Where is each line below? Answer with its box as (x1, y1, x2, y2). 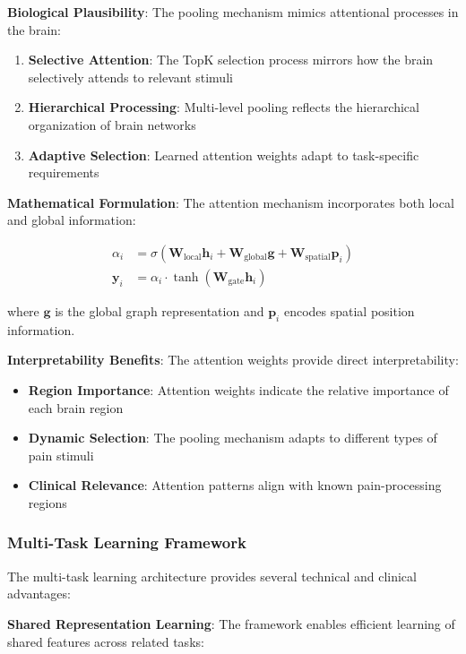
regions (28, 493, 67, 512)
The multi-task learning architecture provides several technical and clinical (7, 566, 417, 585)
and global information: (7, 211, 136, 229)
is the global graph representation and (55, 302, 264, 320)
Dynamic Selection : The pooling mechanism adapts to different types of (28, 428, 437, 447)
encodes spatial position (283, 302, 415, 320)
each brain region (28, 398, 124, 417)
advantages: (7, 584, 71, 603)
